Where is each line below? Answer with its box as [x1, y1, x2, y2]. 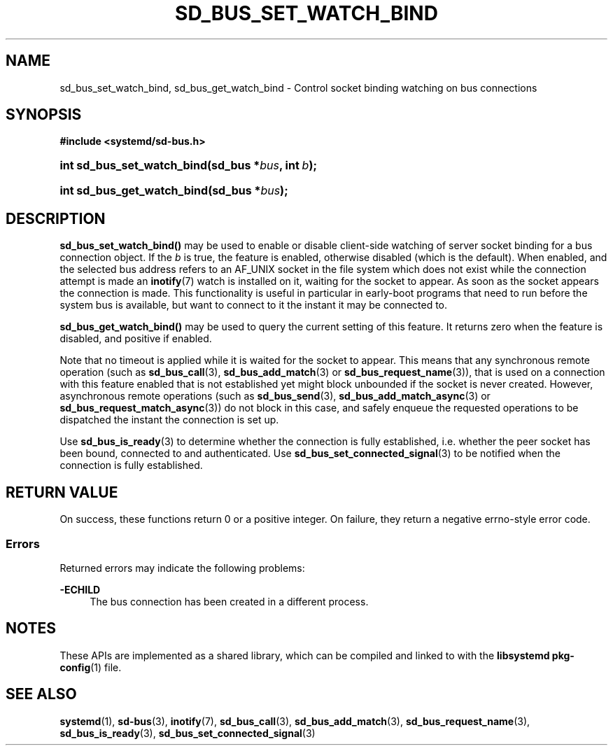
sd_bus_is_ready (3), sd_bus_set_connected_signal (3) [59, 727, 316, 739]
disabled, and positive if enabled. [59, 332, 212, 345]
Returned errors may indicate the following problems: [59, 561, 305, 574]
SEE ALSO [6, 685, 77, 703]
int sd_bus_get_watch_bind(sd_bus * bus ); [59, 183, 288, 198]
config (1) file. [59, 661, 122, 673]
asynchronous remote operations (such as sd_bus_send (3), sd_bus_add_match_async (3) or [59, 390, 491, 402]
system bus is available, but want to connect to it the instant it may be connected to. [59, 299, 448, 311]
